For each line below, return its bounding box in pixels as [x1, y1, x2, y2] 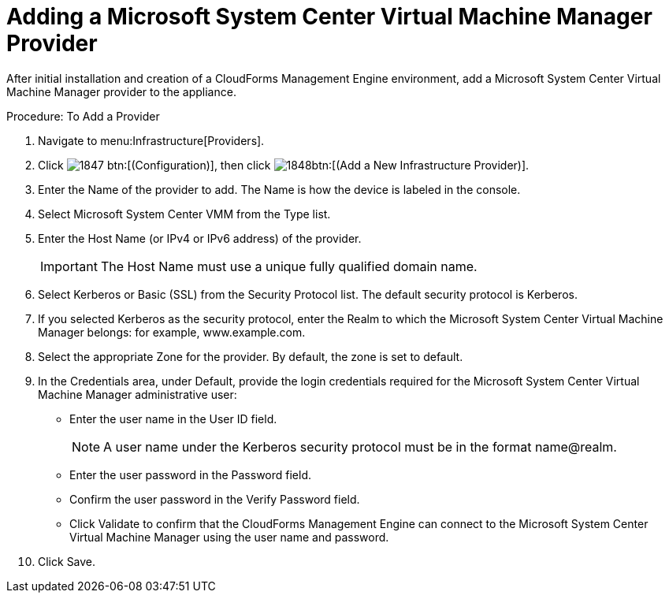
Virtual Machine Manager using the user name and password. [69, 530, 389, 544]
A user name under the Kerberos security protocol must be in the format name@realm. [103, 438, 617, 455]
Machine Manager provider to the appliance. [6, 84, 236, 99]
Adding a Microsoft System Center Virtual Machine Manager [6, 3, 652, 30]
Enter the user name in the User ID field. [69, 411, 277, 426]
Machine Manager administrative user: [38, 387, 237, 401]
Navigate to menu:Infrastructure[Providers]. [38, 133, 265, 147]
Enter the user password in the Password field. [69, 467, 312, 482]
